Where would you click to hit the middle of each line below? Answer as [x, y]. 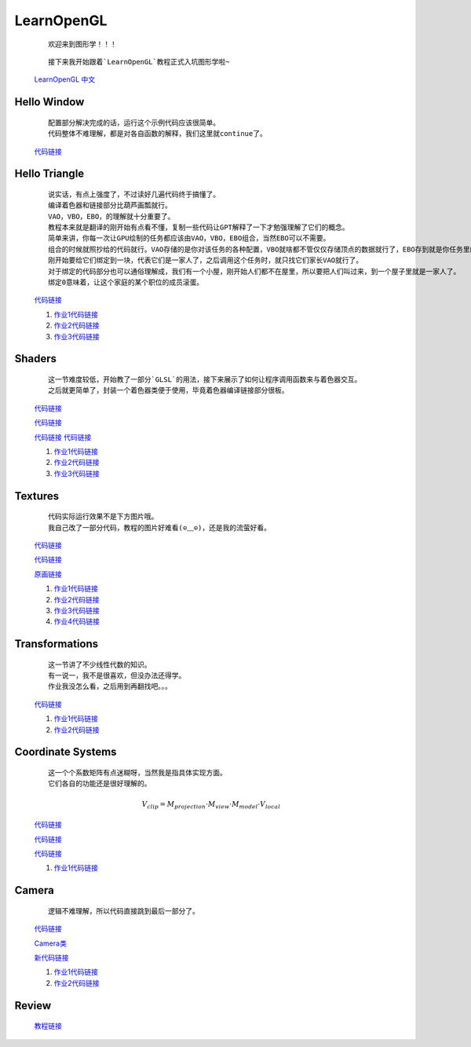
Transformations [57, 644]
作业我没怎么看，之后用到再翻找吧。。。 [110, 686]
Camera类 [50, 943]
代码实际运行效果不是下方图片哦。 [103, 517]
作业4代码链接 [77, 621]
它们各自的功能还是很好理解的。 [100, 784]
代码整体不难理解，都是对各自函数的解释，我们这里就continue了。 [157, 134]
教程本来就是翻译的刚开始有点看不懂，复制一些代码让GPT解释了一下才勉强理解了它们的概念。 [199, 227]
